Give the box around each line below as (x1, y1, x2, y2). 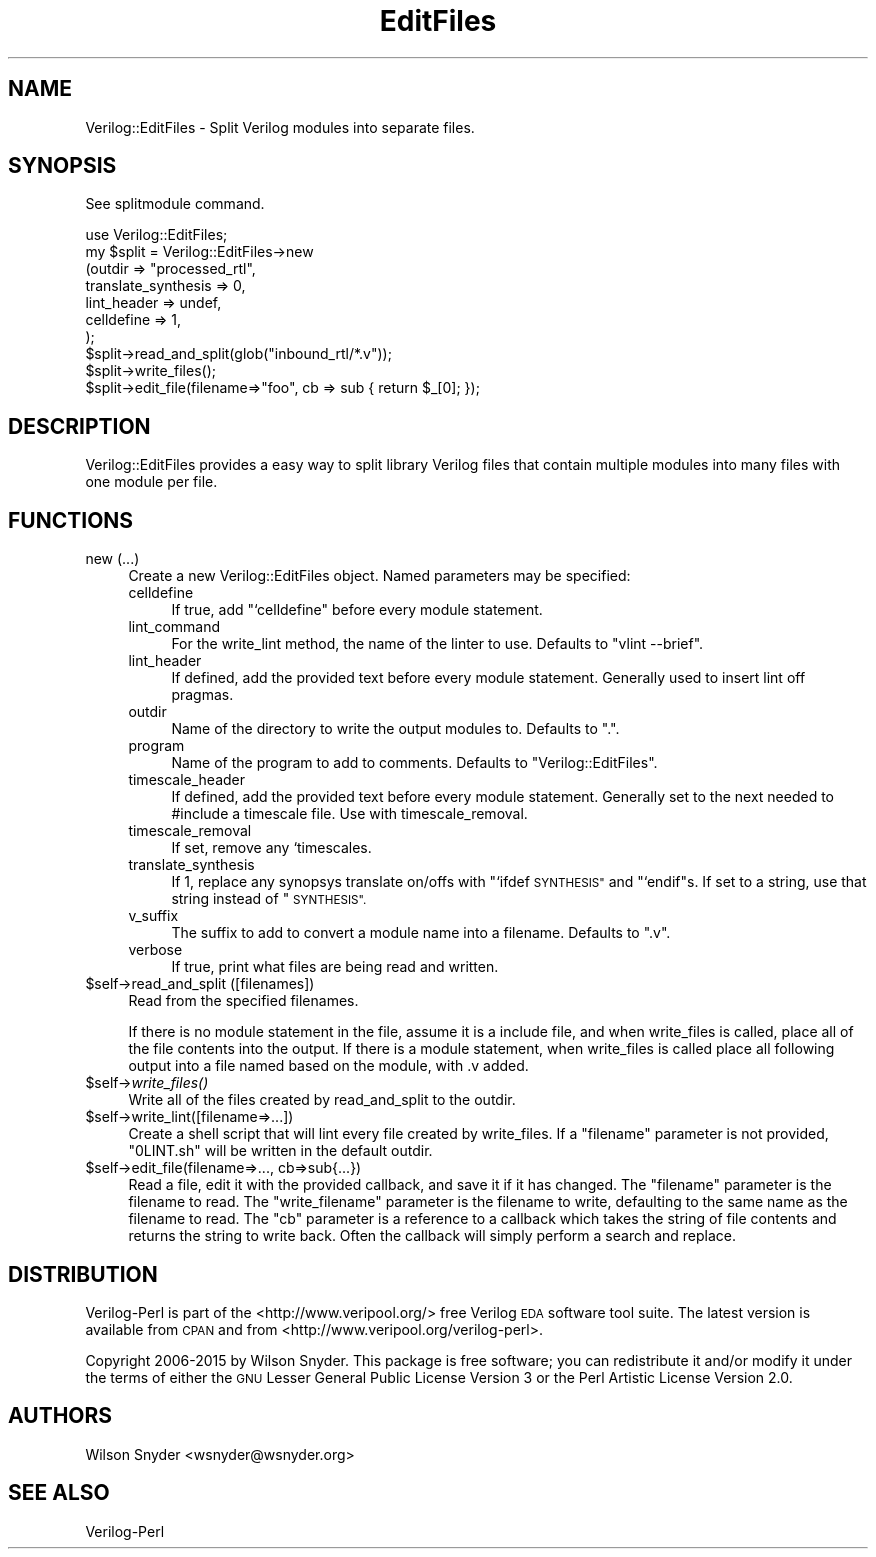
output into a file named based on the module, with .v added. (128, 1057, 529, 1075)
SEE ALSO (8, 1480, 110, 1506)
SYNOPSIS (8, 153, 117, 179)
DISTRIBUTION (8, 1261, 158, 1287)
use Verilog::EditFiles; (85, 226, 228, 244)
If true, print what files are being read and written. (171, 958, 499, 976)
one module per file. (85, 473, 218, 491)
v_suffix (128, 907, 179, 925)
